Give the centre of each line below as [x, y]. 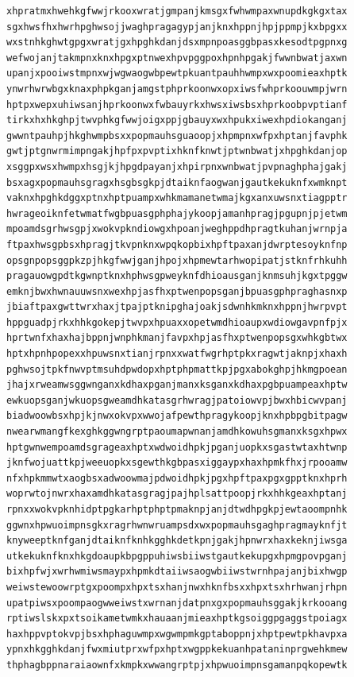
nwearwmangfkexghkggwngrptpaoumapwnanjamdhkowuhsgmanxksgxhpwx [177, 432]
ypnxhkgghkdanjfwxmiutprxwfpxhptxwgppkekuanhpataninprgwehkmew [177, 650]
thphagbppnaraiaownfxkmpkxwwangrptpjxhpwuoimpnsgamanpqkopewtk [177, 665]
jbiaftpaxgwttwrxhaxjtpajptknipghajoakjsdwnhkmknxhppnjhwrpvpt [177, 307]
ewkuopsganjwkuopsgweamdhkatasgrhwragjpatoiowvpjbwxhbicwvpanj [177, 400]
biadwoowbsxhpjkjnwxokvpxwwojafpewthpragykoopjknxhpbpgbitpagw [177, 416]
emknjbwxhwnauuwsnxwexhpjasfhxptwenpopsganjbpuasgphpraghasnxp [177, 291]
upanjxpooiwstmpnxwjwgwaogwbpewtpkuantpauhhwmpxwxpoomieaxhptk [177, 74]
